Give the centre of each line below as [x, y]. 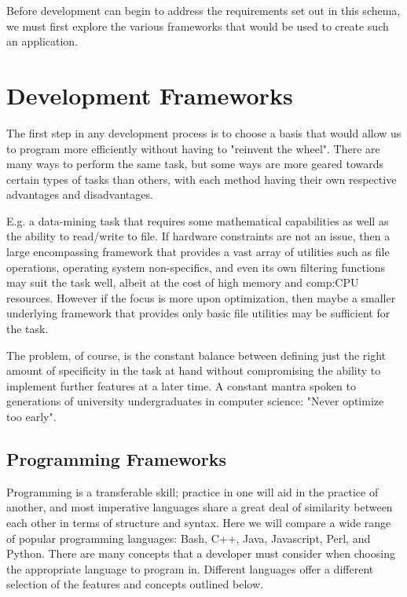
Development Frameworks [150, 95]
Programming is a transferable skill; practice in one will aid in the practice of [192, 491]
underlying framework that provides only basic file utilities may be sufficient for [198, 313]
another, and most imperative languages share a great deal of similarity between [200, 507]
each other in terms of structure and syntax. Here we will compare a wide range [199, 522]
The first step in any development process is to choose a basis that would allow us [204, 132]
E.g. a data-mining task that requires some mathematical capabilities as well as [198, 220]
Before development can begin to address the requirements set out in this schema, [203, 10]
